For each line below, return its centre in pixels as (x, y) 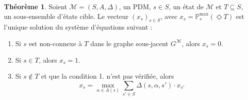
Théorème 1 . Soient (36, 6)
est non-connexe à (55, 43)
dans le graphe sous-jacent (129, 43)
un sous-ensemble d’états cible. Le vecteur (66, 16)
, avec (169, 16)
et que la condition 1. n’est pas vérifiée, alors (107, 76)
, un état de (186, 6)
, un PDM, (135, 6)
